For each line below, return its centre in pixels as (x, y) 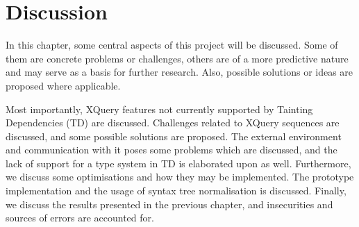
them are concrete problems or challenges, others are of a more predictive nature (177, 58)
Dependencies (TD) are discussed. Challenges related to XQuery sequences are (173, 123)
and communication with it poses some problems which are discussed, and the (172, 150)
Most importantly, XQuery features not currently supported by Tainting (159, 109)
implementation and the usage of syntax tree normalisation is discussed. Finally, (176, 191)
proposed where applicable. (63, 85)
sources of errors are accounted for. (80, 218)
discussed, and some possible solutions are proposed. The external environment (174, 136)
